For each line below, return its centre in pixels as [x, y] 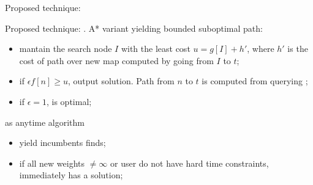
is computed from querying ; [255, 81]
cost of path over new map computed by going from [116, 60]
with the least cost [156, 49]
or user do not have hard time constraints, [190, 163]
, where [261, 49]
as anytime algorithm [45, 122]
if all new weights [52, 163]
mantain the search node [66, 49]
